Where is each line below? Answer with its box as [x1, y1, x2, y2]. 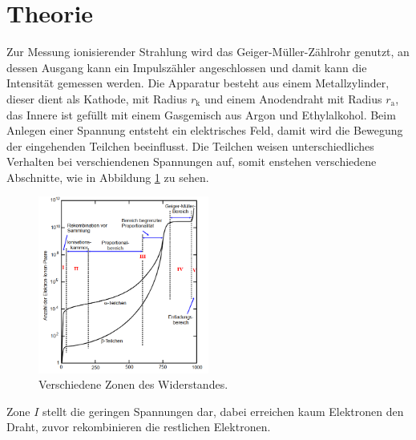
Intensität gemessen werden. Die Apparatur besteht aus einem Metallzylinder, [6, 75, 390, 91]
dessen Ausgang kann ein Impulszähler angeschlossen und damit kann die [6, 59, 367, 75]
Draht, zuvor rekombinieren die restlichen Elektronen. [6, 418, 271, 435]
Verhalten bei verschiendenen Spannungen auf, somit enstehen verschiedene [6, 153, 377, 170]
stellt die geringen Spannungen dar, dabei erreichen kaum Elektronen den [42, 402, 404, 419]
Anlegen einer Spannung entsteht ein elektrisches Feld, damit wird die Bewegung [6, 122, 403, 139]
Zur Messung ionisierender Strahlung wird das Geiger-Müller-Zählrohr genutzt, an [6, 43, 410, 60]
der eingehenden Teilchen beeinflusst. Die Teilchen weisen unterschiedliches [6, 137, 374, 154]
